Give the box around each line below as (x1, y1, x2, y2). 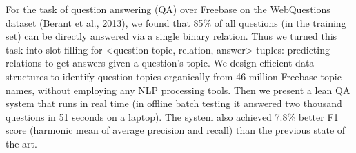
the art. (6, 136, 37, 150)
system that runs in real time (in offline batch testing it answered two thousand (6, 96, 342, 110)
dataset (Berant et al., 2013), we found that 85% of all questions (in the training (6, 15, 346, 30)
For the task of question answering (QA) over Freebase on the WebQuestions (6, 2, 330, 16)
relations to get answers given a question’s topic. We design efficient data (6, 56, 315, 70)
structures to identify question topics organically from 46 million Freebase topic (6, 69, 342, 83)
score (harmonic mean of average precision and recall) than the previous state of (6, 123, 346, 137)
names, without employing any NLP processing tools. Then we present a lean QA (6, 82, 350, 97)
